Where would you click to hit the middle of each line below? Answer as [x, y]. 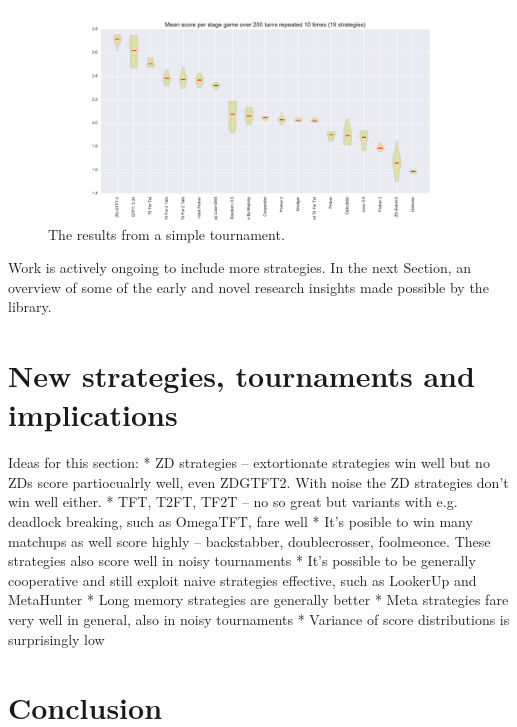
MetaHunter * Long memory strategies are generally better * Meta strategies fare [258, 599]
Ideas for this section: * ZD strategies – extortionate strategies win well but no [249, 462]
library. [30, 306]
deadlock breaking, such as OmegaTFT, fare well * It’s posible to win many [240, 521]
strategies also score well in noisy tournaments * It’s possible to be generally [242, 560]
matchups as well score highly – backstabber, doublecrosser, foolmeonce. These [249, 540]
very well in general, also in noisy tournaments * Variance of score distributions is [259, 619]
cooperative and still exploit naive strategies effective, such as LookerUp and [242, 579]
